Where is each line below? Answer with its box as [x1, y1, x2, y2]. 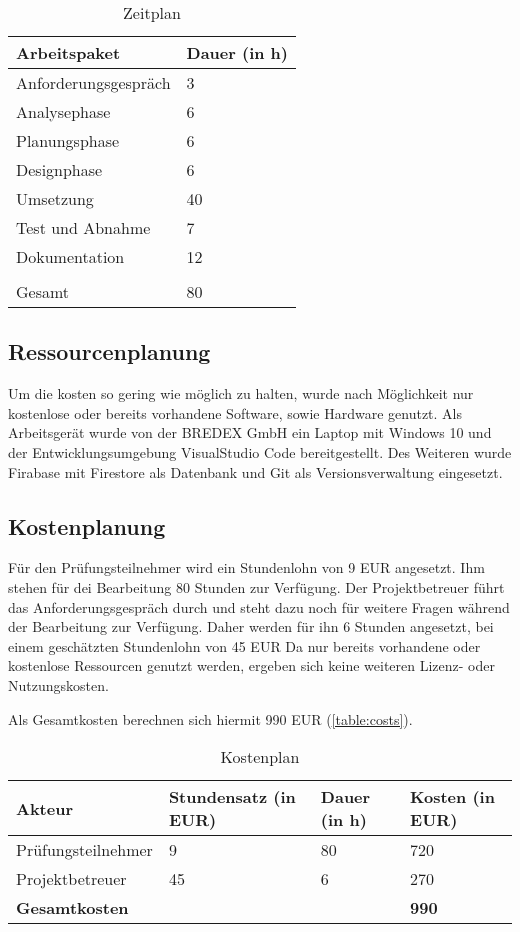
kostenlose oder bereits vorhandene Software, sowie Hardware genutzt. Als [8, 402, 463, 423]
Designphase [16, 158, 103, 181]
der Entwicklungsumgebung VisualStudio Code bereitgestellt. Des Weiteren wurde [8, 441, 512, 462]
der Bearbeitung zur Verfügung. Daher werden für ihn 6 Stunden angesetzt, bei [8, 616, 494, 637]
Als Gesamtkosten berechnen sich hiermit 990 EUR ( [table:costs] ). [8, 708, 413, 729]
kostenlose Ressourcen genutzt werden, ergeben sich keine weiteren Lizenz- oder [8, 655, 495, 676]
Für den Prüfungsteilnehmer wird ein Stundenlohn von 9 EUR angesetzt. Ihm [8, 557, 485, 578]
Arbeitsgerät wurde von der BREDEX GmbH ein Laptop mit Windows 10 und [8, 422, 492, 443]
